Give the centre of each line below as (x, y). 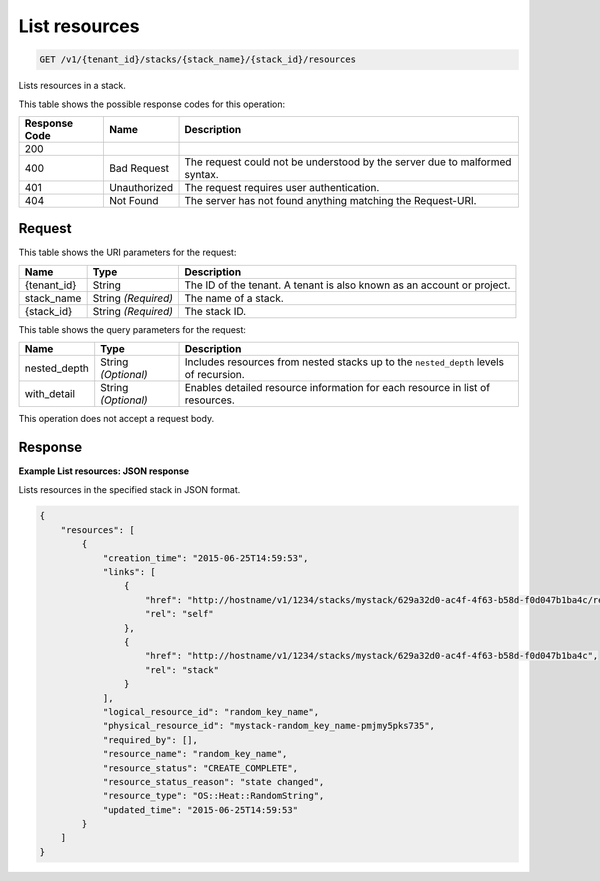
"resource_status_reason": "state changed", (213, 781)
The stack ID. (215, 311)
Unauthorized (141, 187)
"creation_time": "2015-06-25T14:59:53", (205, 558)
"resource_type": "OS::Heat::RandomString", (213, 796)
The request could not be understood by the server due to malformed (348, 162)
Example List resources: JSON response (104, 471)
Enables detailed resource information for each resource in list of (337, 388)
